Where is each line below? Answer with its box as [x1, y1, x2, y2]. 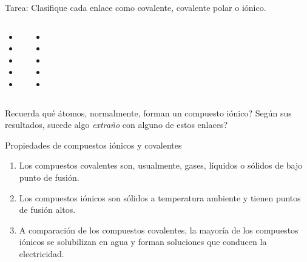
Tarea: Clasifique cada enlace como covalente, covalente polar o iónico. [5, 1, 266, 13]
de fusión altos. [19, 203, 76, 216]
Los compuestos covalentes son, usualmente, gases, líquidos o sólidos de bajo [19, 159, 303, 172]
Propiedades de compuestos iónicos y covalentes [5, 138, 182, 151]
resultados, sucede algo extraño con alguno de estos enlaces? [5, 118, 228, 131]
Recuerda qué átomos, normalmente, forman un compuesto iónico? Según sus [5, 106, 292, 119]
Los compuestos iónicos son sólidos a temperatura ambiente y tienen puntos [19, 191, 301, 204]
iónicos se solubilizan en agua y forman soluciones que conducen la [19, 235, 267, 248]
